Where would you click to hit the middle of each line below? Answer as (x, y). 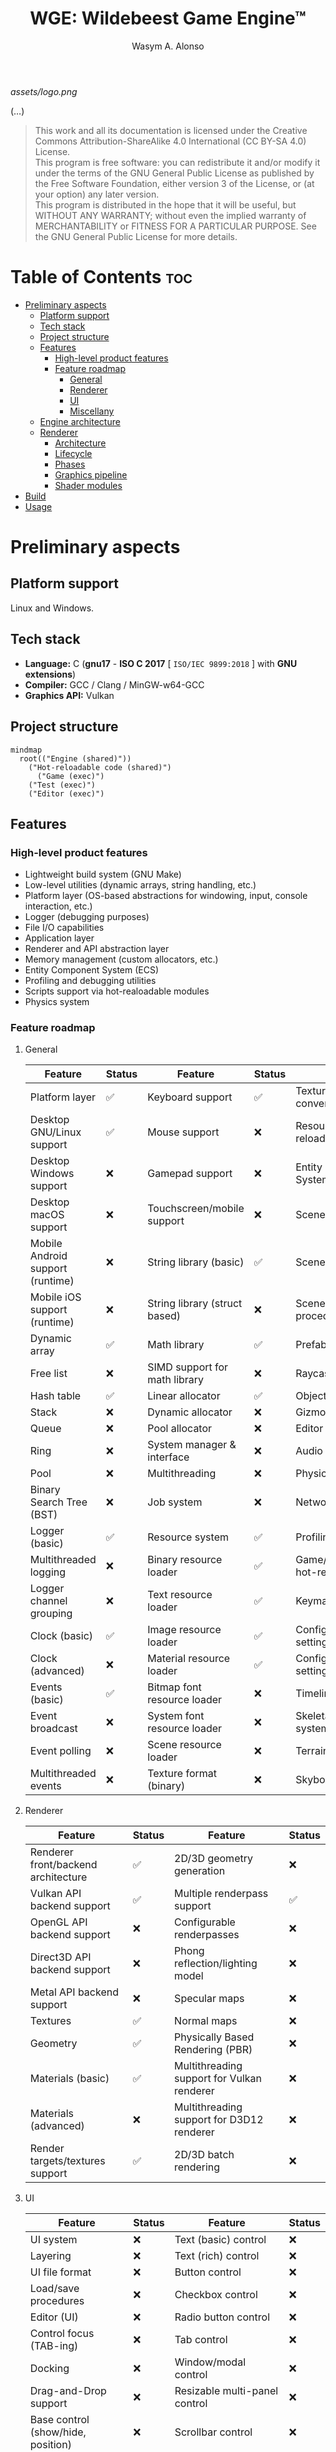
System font (176, 1716)
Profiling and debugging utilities (90, 981)
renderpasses (207, 1935)
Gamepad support (190, 1174)
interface (168, 1457)
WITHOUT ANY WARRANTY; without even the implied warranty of (170, 215)
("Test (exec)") (62, 785)
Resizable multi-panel (226, 2391)
